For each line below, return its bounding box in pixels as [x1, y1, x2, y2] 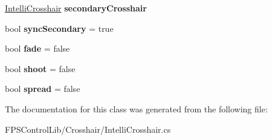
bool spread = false [5, 82, 80, 95]
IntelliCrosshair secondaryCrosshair [5, 2, 147, 14]
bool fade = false [5, 42, 70, 55]
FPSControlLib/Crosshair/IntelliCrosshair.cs [5, 123, 171, 135]
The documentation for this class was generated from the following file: [5, 102, 268, 115]
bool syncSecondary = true [5, 22, 114, 34]
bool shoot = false [5, 62, 76, 75]
